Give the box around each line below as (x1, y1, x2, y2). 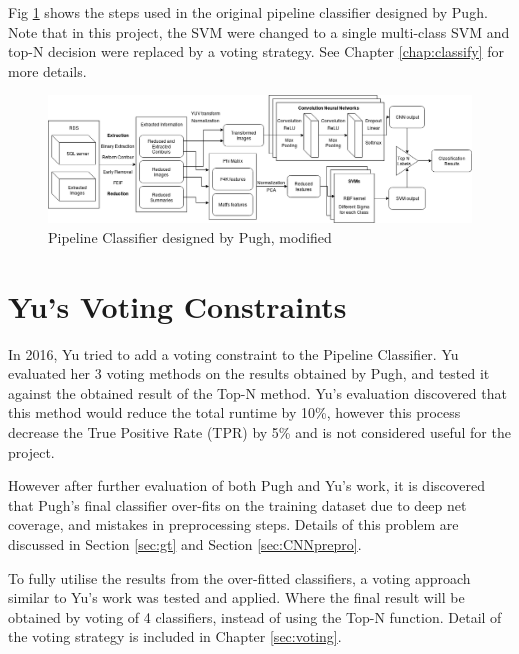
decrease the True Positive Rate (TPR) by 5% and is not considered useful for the (8, 422, 511, 442)
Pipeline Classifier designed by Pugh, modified (48, 226, 332, 247)
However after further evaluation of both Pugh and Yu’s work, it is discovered (8, 475, 486, 496)
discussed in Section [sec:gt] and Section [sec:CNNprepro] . (8, 533, 362, 554)
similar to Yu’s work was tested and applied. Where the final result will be (8, 587, 465, 608)
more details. (8, 60, 87, 81)
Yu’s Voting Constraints (8, 285, 347, 326)
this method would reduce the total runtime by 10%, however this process (8, 402, 461, 423)
